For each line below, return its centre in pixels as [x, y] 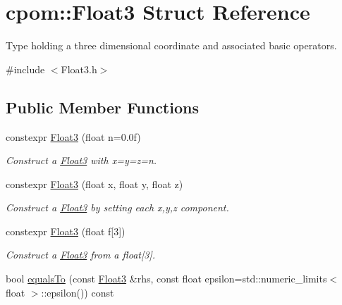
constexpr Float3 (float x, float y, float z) [94, 183]
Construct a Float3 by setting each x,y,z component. [117, 207]
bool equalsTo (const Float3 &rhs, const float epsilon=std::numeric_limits [166, 279]
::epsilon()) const [78, 292]
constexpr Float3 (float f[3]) [66, 231]
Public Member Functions [102, 107]
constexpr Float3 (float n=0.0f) [73, 136]
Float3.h [79, 69]
